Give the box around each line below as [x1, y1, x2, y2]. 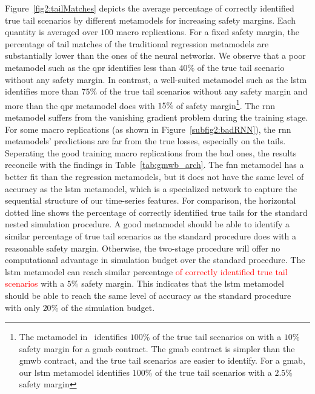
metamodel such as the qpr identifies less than [5, 61, 176, 73]
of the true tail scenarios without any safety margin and [99, 85, 308, 98]
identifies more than [5, 85, 79, 98]
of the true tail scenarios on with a [152, 330, 282, 343]
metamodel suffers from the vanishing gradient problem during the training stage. [5, 111, 308, 123]
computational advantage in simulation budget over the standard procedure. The [5, 253, 305, 266]
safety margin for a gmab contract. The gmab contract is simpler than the [19, 342, 295, 355]
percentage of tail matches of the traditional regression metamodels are [5, 37, 269, 50]
